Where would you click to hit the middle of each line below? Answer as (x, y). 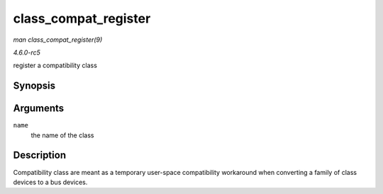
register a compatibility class (55, 65)
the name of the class (62, 135)
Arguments (39, 109)
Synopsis (34, 86)
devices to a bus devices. (50, 182)
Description (40, 155)
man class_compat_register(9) (58, 40)
